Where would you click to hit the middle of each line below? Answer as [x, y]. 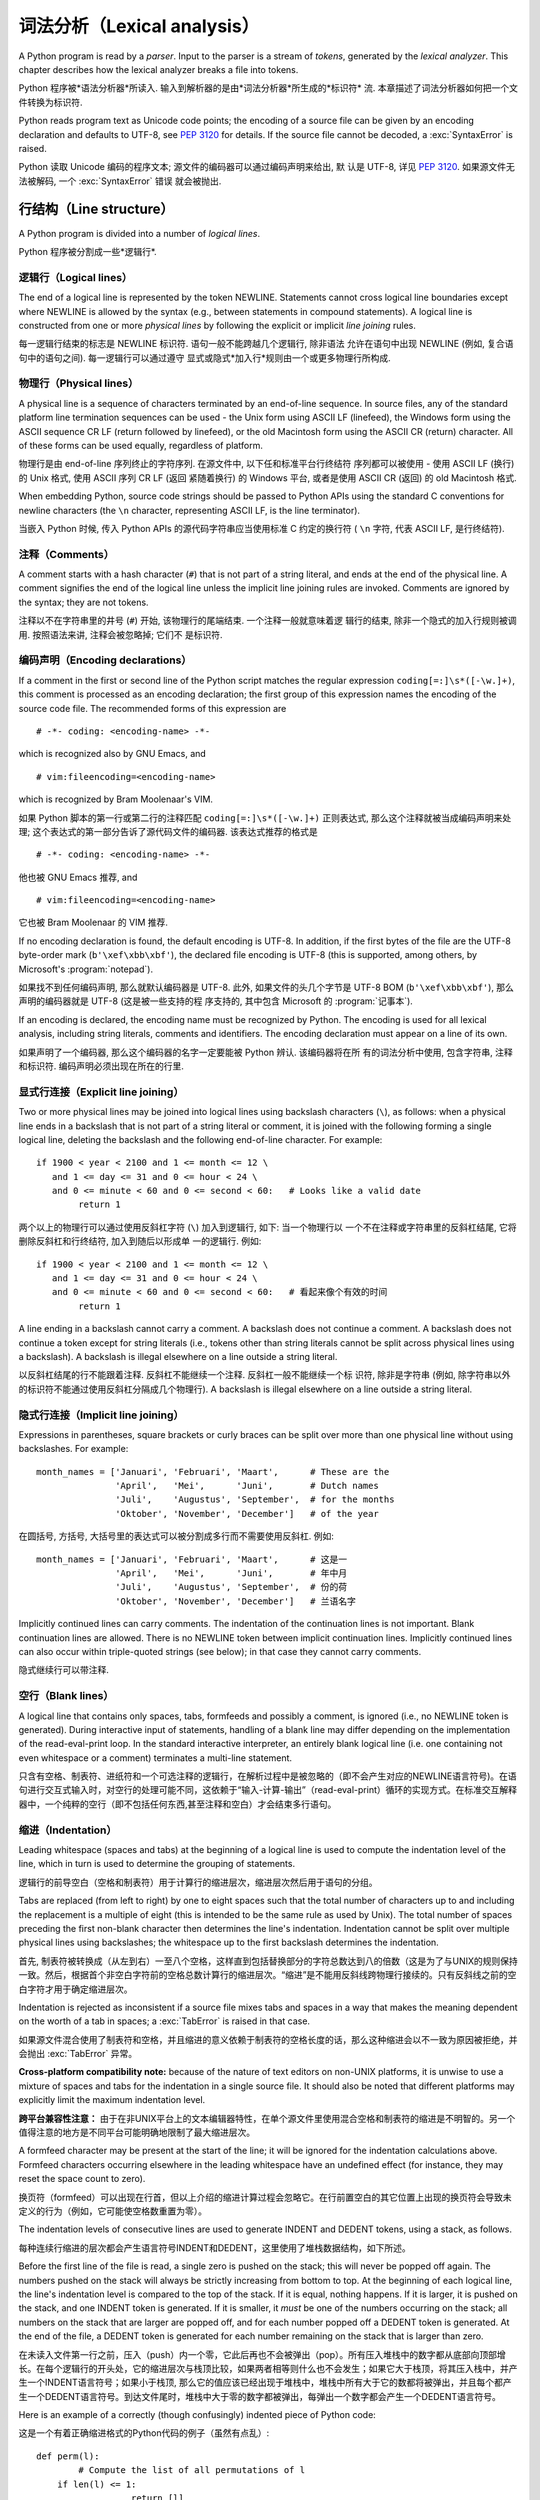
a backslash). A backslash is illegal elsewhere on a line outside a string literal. [178, 1356]
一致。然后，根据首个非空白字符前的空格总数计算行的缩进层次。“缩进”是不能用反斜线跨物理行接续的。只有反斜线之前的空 [267, 1975]
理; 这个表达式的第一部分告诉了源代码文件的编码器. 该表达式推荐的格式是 [168, 831]
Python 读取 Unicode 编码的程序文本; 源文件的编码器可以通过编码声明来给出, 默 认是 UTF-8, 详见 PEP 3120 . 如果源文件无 [266, 167]
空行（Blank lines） [66, 1696]
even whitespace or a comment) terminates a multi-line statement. [155, 1757]
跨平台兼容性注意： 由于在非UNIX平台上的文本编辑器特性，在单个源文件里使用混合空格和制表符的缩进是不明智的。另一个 [267, 2118]
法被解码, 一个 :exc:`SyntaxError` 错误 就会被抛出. [120, 181]
